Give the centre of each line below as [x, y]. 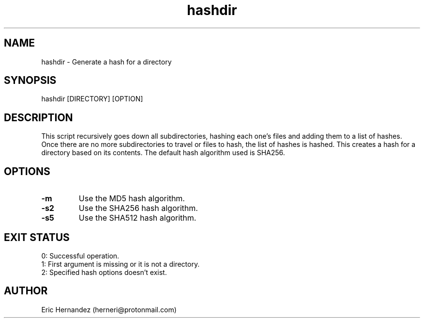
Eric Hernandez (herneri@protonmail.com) [109, 309]
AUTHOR [26, 291]
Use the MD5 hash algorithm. [132, 199]
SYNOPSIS [30, 80]
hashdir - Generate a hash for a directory [106, 62]
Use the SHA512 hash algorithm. [137, 218]
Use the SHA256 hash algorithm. [138, 208]
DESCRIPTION [38, 117]
